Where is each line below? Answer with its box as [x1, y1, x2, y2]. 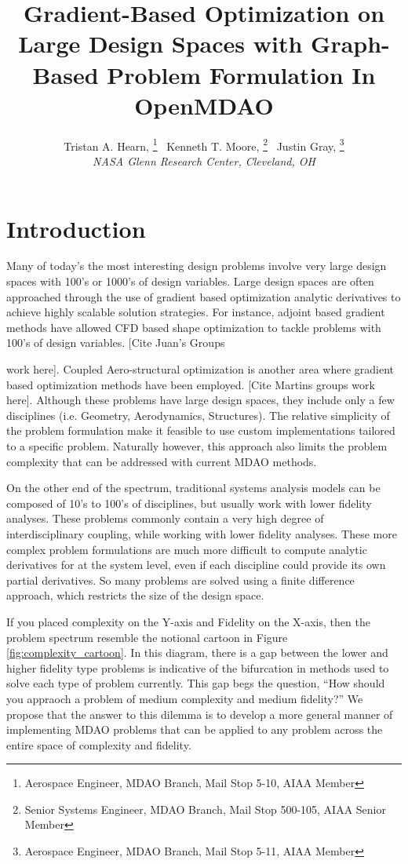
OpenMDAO [134, 89, 274, 121]
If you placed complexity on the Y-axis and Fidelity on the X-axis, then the [6, 613, 370, 629]
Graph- [311, 27, 390, 60]
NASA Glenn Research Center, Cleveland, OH [93, 152, 315, 169]
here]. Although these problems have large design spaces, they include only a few [6, 392, 395, 408]
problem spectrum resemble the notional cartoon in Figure [6, 629, 288, 645]
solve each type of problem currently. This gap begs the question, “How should [6, 675, 385, 691]
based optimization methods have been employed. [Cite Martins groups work [6, 376, 375, 392]
